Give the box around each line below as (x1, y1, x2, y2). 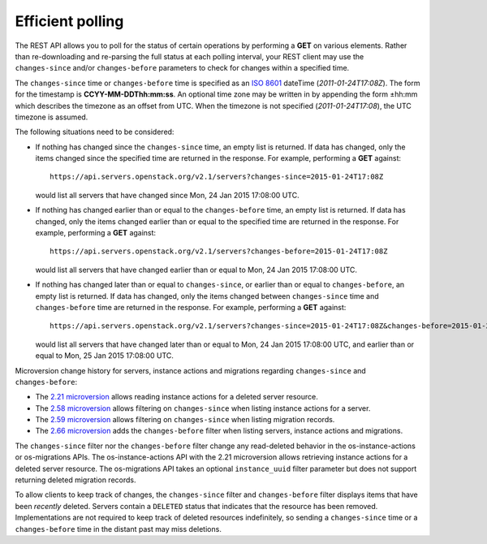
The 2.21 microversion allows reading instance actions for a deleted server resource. (35, 392, 318, 402)
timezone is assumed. (15, 112, 88, 122)
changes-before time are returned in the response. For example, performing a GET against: (35, 302, 347, 312)
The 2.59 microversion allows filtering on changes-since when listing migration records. (35, 415, 335, 425)
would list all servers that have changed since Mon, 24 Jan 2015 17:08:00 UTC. (35, 190, 300, 200)
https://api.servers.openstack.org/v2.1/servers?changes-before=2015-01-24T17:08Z (50, 247, 388, 256)
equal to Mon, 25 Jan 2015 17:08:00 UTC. (35, 351, 175, 361)
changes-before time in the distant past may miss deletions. (15, 524, 222, 533)
